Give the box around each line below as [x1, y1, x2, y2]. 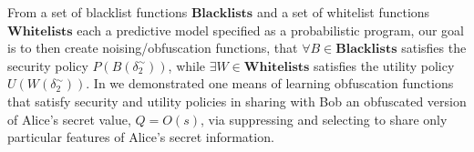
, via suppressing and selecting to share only [201, 109, 448, 128]
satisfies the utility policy [314, 56, 455, 75]
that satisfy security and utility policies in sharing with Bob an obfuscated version [7, 91, 467, 110]
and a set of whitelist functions [256, 3, 430, 21]
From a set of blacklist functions [7, 3, 188, 21]
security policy [7, 56, 88, 75]
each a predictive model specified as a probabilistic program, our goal [77, 20, 464, 39]
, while [168, 56, 206, 75]
